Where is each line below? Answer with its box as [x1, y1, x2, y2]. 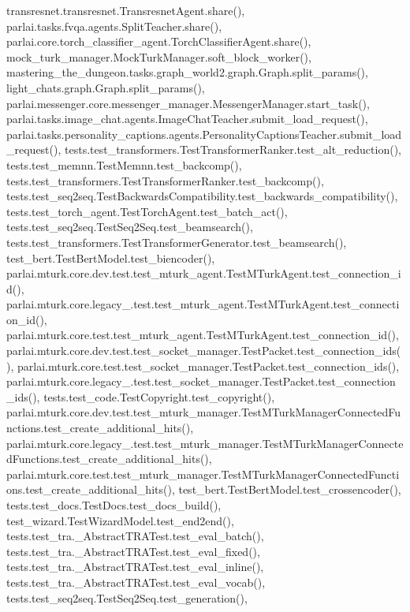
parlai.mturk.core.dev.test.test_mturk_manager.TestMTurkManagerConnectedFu [6, 404, 401, 420]
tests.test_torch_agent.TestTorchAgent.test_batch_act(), [6, 203, 288, 219]
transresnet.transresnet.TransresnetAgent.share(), [6, 2, 245, 18]
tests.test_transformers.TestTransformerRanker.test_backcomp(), [6, 172, 324, 188]
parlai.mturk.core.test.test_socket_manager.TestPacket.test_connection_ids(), [17, 357, 400, 374]
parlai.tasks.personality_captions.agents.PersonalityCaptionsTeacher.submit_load [6, 125, 402, 142]
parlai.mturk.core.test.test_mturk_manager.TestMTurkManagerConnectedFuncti [6, 465, 400, 482]
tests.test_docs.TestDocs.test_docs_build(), [6, 497, 222, 513]
